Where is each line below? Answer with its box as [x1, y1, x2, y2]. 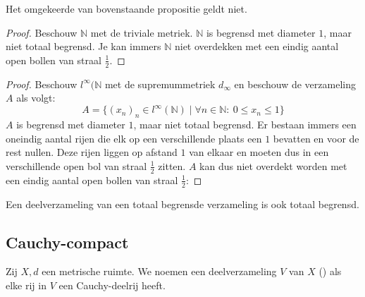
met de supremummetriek [104, 76, 216, 91]
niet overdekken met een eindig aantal [174, 39, 339, 54]
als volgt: [16, 90, 56, 105]
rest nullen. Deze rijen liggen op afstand [6, 145, 178, 159]
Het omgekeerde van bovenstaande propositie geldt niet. [6, 1, 247, 16]
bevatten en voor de [273, 131, 359, 145]
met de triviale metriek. [90, 25, 193, 40]
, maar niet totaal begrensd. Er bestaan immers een [133, 117, 357, 132]
